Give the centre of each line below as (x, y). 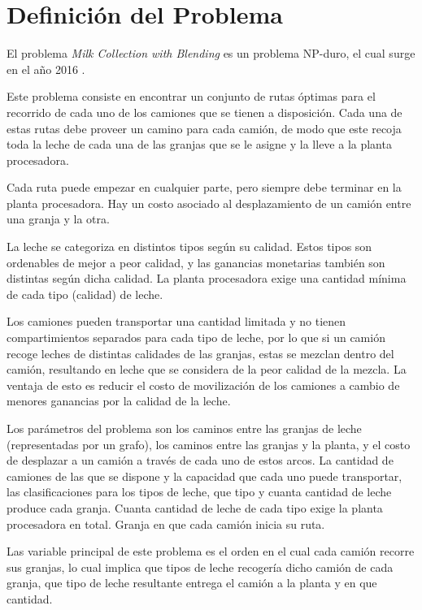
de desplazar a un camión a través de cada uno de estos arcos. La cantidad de (200, 460)
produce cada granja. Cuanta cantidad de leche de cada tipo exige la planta (195, 507)
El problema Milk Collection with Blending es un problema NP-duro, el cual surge (211, 53)
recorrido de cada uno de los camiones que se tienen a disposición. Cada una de (204, 112)
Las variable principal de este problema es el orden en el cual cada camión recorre (211, 551)
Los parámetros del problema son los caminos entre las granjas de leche (184, 428)
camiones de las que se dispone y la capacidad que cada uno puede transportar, (204, 476)
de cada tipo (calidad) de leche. (85, 294)
